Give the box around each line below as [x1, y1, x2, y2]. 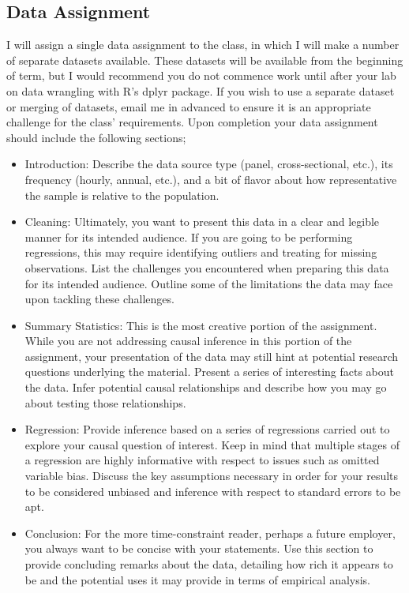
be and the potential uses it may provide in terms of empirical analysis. [24, 571, 371, 587]
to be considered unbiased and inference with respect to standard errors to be [24, 482, 401, 499]
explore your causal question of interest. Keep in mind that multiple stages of [24, 436, 400, 452]
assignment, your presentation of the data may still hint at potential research [24, 347, 399, 364]
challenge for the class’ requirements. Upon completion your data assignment [6, 114, 378, 130]
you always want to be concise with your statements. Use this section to [24, 540, 373, 557]
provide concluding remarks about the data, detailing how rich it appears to [24, 556, 393, 572]
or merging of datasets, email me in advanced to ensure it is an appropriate [6, 98, 371, 114]
